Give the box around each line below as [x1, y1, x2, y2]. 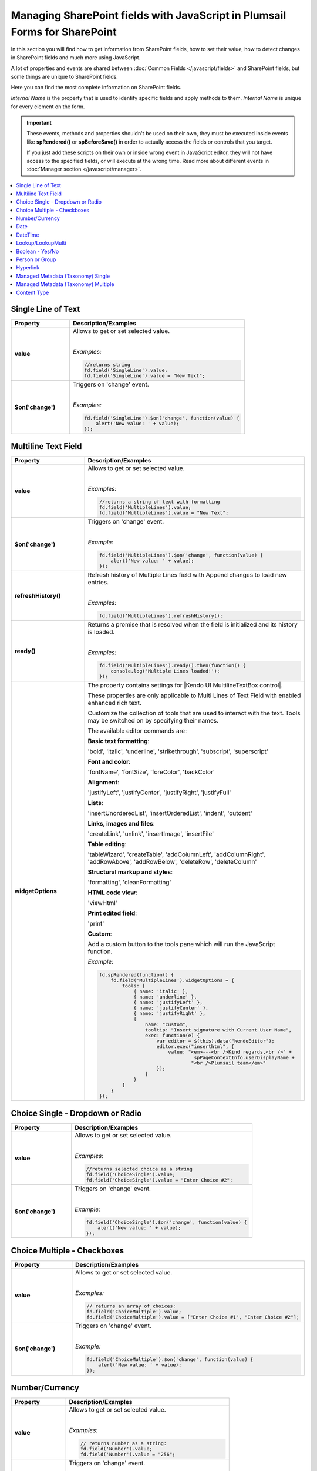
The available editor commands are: [87, 727, 187, 735]
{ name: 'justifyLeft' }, [133, 999, 203, 1006]
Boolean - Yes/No [16, 248, 59, 255]
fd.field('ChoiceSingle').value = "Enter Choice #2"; [86, 1177, 233, 1183]
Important [26, 119, 52, 127]
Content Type [16, 289, 49, 296]
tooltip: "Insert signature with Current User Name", [144, 1027, 292, 1033]
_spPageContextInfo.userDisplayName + [191, 1054, 295, 1060]
